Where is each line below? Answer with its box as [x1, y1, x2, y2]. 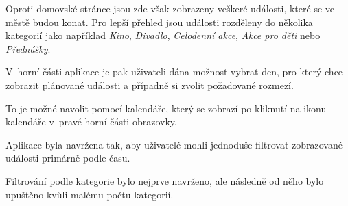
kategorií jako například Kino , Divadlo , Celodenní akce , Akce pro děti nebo [5, 28, 321, 42]
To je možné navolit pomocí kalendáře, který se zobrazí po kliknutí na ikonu [5, 101, 327, 115]
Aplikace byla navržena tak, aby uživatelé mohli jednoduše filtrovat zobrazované [5, 137, 343, 151]
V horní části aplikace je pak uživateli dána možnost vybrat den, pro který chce [5, 64, 343, 79]
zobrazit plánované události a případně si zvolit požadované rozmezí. [5, 77, 294, 92]
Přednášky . [5, 41, 51, 55]
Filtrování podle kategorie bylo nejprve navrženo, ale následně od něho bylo [5, 173, 324, 188]
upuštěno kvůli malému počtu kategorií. [5, 187, 174, 201]
